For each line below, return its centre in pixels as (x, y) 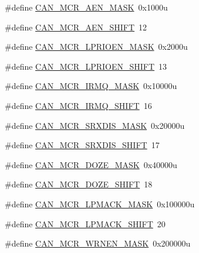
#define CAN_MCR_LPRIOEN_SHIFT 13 (86, 66)
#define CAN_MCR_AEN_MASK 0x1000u (86, 7)
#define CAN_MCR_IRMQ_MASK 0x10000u (91, 86)
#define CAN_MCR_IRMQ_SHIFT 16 (78, 105)
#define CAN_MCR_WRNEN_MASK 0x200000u (98, 243)
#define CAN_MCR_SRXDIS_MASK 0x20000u (95, 125)
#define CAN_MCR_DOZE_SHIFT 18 (79, 184)
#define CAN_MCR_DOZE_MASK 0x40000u (91, 164)
